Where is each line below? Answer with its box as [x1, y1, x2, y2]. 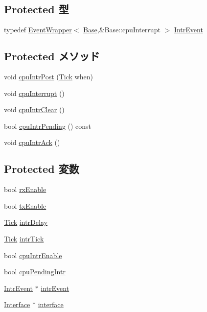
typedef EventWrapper [4, 24, 72, 35]
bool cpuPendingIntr [4, 266, 66, 277]
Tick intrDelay [4, 217, 47, 227]
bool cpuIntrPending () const [4, 120, 92, 131]
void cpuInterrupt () [4, 88, 65, 98]
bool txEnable [4, 200, 46, 211]
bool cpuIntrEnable [4, 250, 62, 260]
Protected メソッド [4, 48, 100, 64]
